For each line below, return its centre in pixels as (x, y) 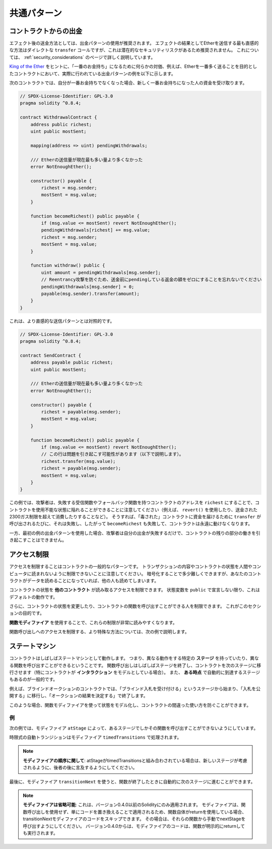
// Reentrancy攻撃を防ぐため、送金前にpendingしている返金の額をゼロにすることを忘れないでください (151, 280)
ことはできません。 (47, 540)
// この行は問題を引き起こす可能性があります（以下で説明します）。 (112, 454)
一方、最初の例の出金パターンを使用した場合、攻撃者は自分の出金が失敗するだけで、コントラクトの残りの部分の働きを (133, 533)
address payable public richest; (72, 362)
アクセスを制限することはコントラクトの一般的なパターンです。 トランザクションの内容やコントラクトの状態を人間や (131, 567)
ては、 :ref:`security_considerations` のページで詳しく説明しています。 (82, 57)
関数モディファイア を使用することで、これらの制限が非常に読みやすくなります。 (93, 622)
